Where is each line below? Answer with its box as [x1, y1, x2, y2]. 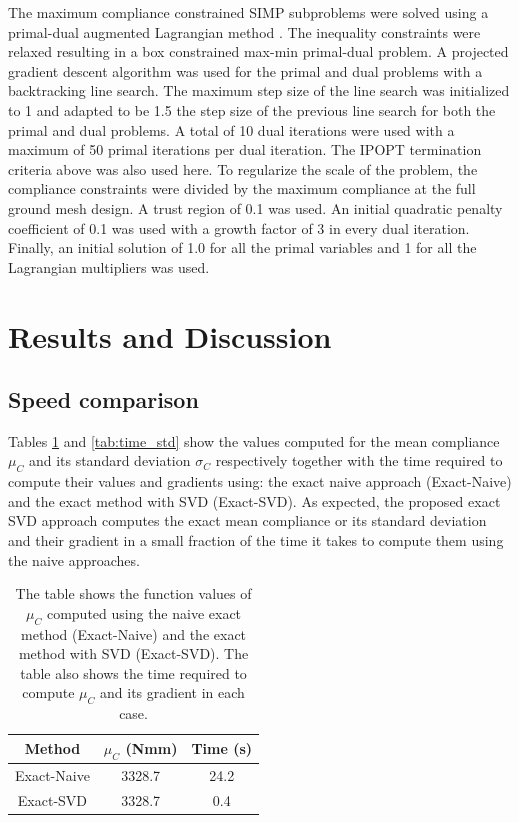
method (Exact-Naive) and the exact [21, 623, 247, 644]
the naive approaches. [8, 549, 140, 570]
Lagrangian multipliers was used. [8, 256, 210, 277]
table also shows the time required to [20, 662, 247, 683]
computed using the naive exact [46, 602, 242, 623]
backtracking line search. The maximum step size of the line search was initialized [8, 80, 510, 101]
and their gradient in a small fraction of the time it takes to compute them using [8, 530, 504, 551]
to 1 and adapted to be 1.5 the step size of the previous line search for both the [8, 99, 496, 120]
